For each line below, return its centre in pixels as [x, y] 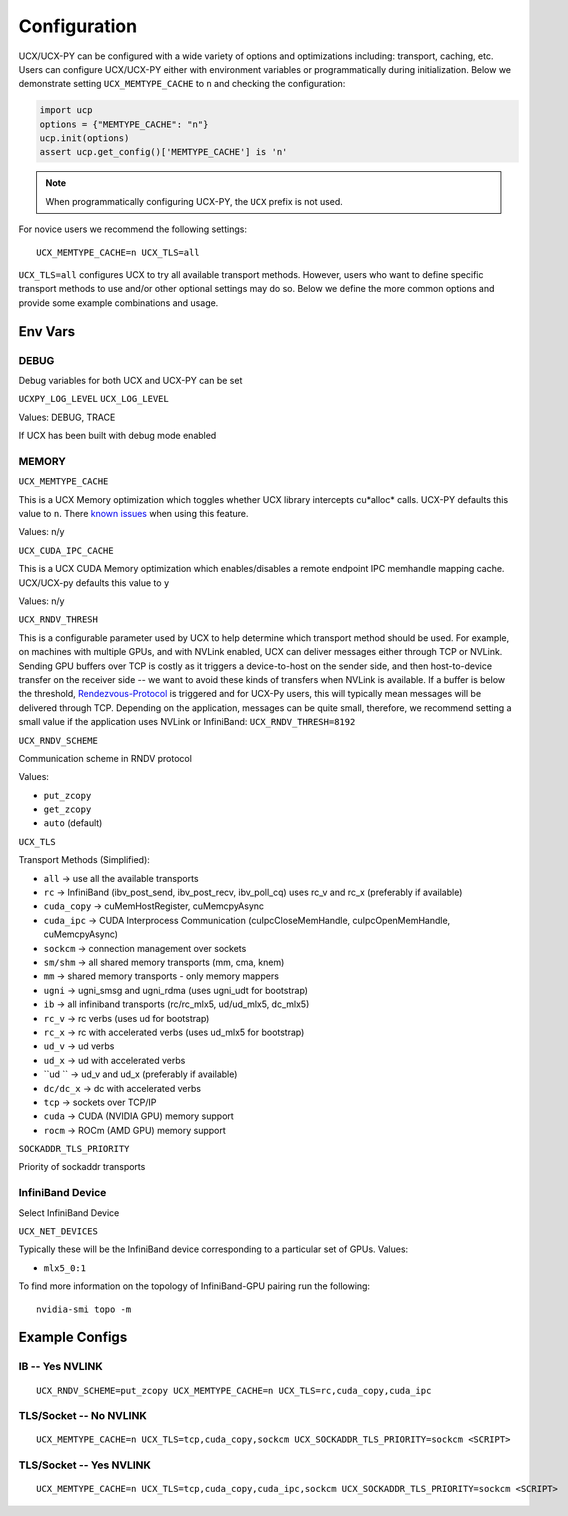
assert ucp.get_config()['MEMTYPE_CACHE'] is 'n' [163, 152]
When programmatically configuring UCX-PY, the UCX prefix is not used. [194, 201]
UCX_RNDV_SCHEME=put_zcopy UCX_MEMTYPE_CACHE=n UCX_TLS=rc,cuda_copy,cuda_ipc [234, 1390]
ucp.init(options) [84, 138]
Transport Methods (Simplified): [84, 860]
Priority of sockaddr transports [82, 1167]
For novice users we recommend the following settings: [132, 229]
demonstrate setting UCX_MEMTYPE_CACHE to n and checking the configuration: [182, 84]
